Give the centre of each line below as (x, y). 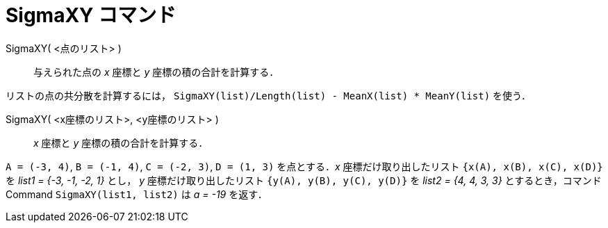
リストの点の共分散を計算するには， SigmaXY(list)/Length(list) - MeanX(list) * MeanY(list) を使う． (268, 95)
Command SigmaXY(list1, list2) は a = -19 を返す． (137, 194)
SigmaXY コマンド (91, 15)
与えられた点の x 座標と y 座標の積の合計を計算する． (156, 72)
